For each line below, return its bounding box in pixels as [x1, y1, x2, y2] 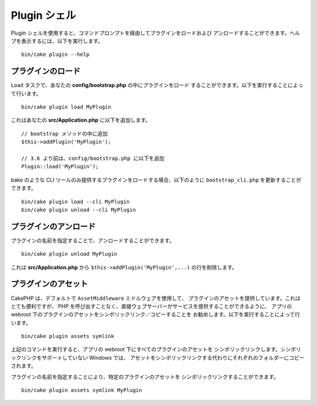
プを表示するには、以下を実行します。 [11, 37, 103, 44]
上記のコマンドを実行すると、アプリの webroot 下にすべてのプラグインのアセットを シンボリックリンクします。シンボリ [11, 346, 302, 353]
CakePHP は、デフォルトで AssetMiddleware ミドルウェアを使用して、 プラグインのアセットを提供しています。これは [11, 294, 301, 302]
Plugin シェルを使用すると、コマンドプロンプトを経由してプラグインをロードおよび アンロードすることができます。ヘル [11, 29, 301, 36]
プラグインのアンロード [11, 221, 96, 232]
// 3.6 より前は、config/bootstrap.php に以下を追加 [21, 155, 164, 162]
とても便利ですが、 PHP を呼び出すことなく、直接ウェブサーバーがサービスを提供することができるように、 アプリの [11, 303, 292, 310]
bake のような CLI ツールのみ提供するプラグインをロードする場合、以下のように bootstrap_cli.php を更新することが [11, 176, 302, 183]
